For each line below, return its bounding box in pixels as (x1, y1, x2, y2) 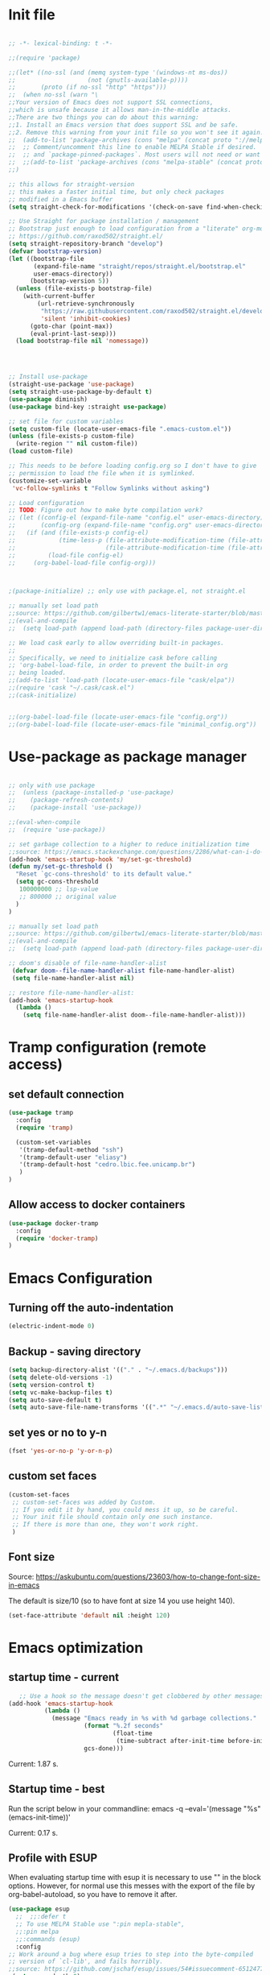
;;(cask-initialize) (8, 691, 78, 699)
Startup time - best (8, 1782, 105, 1796)
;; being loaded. (8, 669, 67, 677)
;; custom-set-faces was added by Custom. (11, 1498, 157, 1506)
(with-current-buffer (22, 292, 95, 300)
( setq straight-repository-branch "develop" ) (8, 240, 163, 248)
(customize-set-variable (8, 477, 92, 485)
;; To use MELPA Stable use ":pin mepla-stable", (15, 1920, 185, 1928)
